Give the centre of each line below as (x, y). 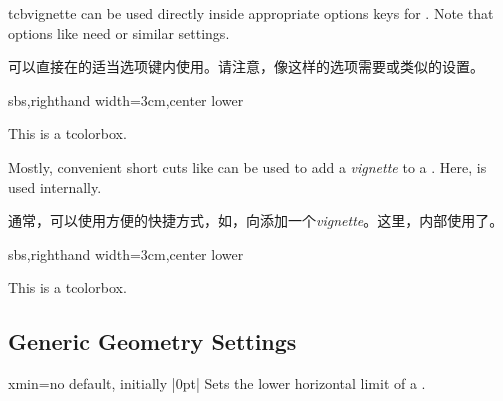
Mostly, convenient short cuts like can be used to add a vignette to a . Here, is (247, 166)
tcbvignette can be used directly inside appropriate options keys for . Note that (251, 13)
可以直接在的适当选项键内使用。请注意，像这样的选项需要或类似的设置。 (246, 66)
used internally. (55, 186)
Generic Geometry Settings (152, 341)
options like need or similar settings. (119, 32)
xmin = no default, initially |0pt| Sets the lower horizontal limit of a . (217, 383)
